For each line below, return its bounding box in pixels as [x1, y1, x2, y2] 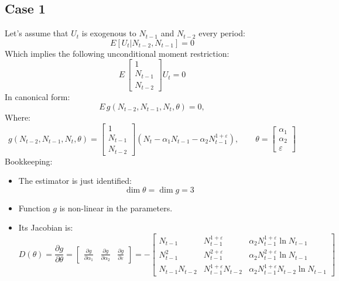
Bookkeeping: [5, 155, 53, 167]
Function [18, 201, 50, 214]
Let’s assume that [5, 27, 69, 39]
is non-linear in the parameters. [59, 201, 173, 214]
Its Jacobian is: [18, 221, 73, 234]
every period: [198, 27, 245, 39]
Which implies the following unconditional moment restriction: [5, 47, 230, 59]
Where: [5, 111, 30, 123]
